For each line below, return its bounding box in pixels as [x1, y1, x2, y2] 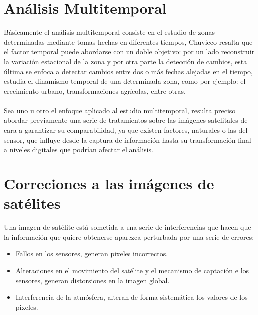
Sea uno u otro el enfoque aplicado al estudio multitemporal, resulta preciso [4, 105, 236, 115]
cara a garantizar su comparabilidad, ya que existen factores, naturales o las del [4, 125, 248, 135]
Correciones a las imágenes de [4, 173, 214, 194]
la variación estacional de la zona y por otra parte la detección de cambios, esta [4, 56, 247, 66]
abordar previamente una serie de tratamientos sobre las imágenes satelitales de [4, 115, 248, 125]
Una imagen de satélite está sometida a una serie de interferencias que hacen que [4, 222, 251, 232]
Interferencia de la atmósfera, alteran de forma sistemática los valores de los [15, 292, 248, 302]
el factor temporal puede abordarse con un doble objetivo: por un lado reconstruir [4, 46, 255, 57]
